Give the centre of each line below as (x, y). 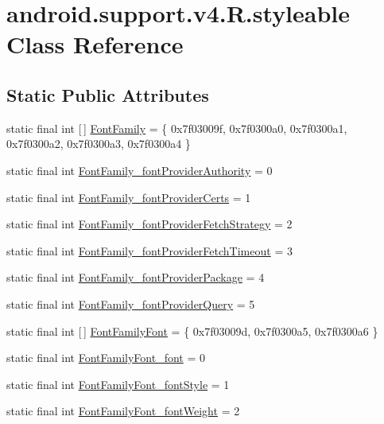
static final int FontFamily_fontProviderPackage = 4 (136, 277)
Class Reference (95, 44)
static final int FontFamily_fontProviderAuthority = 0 (140, 170)
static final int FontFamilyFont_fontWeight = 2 (123, 411)
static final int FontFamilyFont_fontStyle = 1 (118, 384)
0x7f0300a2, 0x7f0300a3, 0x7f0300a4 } (99, 144)
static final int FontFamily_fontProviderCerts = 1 (129, 197)
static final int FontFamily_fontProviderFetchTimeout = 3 (149, 250)
